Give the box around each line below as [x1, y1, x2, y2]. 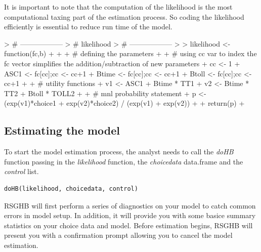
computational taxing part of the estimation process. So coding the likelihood [4, 11, 244, 22]
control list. [4, 166, 39, 177]
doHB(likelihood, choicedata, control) [4, 185, 138, 192]
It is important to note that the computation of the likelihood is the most [4, 2, 233, 12]
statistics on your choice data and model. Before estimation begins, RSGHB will [4, 220, 253, 230]
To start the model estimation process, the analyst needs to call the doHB [4, 146, 234, 157]
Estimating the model [4, 122, 120, 138]
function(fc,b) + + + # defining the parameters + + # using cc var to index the [4, 48, 257, 59]
